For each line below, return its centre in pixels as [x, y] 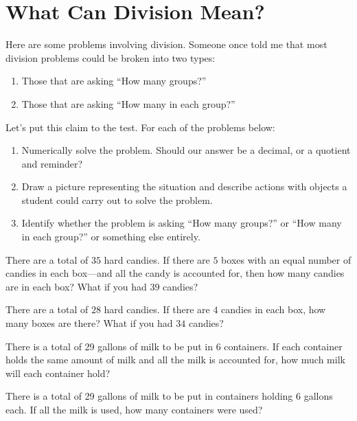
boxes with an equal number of [286, 259]
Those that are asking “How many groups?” [114, 81]
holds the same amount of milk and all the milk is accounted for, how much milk [175, 360]
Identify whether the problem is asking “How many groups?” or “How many [182, 223]
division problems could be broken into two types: [111, 57]
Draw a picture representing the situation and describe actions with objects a [184, 186]
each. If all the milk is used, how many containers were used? [134, 409]
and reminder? [52, 163]
